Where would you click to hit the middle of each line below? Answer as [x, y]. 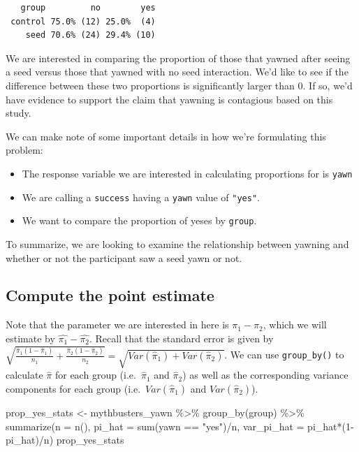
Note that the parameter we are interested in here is [117, 325]
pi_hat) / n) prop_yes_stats [65, 440]
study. [19, 113]
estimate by [30, 338]
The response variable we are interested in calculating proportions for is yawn [187, 173]
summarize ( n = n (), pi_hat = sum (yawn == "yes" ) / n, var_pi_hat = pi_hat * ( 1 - [180, 426]
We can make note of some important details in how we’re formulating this [166, 136]
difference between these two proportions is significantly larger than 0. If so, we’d [179, 85]
